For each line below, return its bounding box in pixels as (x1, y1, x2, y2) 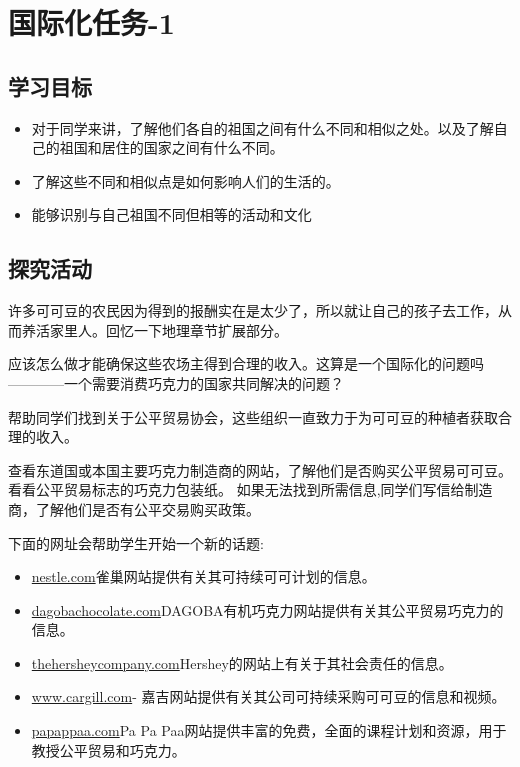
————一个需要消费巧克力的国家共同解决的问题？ (8, 372, 344, 393)
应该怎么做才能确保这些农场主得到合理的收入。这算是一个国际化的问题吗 (8, 353, 484, 374)
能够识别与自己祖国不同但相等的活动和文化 (31, 204, 312, 225)
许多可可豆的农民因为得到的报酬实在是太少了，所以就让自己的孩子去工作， (8, 300, 498, 321)
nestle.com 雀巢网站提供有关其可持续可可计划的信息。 (31, 566, 376, 587)
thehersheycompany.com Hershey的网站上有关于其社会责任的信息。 (31, 652, 453, 673)
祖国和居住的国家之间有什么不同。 (59, 137, 284, 158)
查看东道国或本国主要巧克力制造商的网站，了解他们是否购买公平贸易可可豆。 (8, 459, 512, 480)
